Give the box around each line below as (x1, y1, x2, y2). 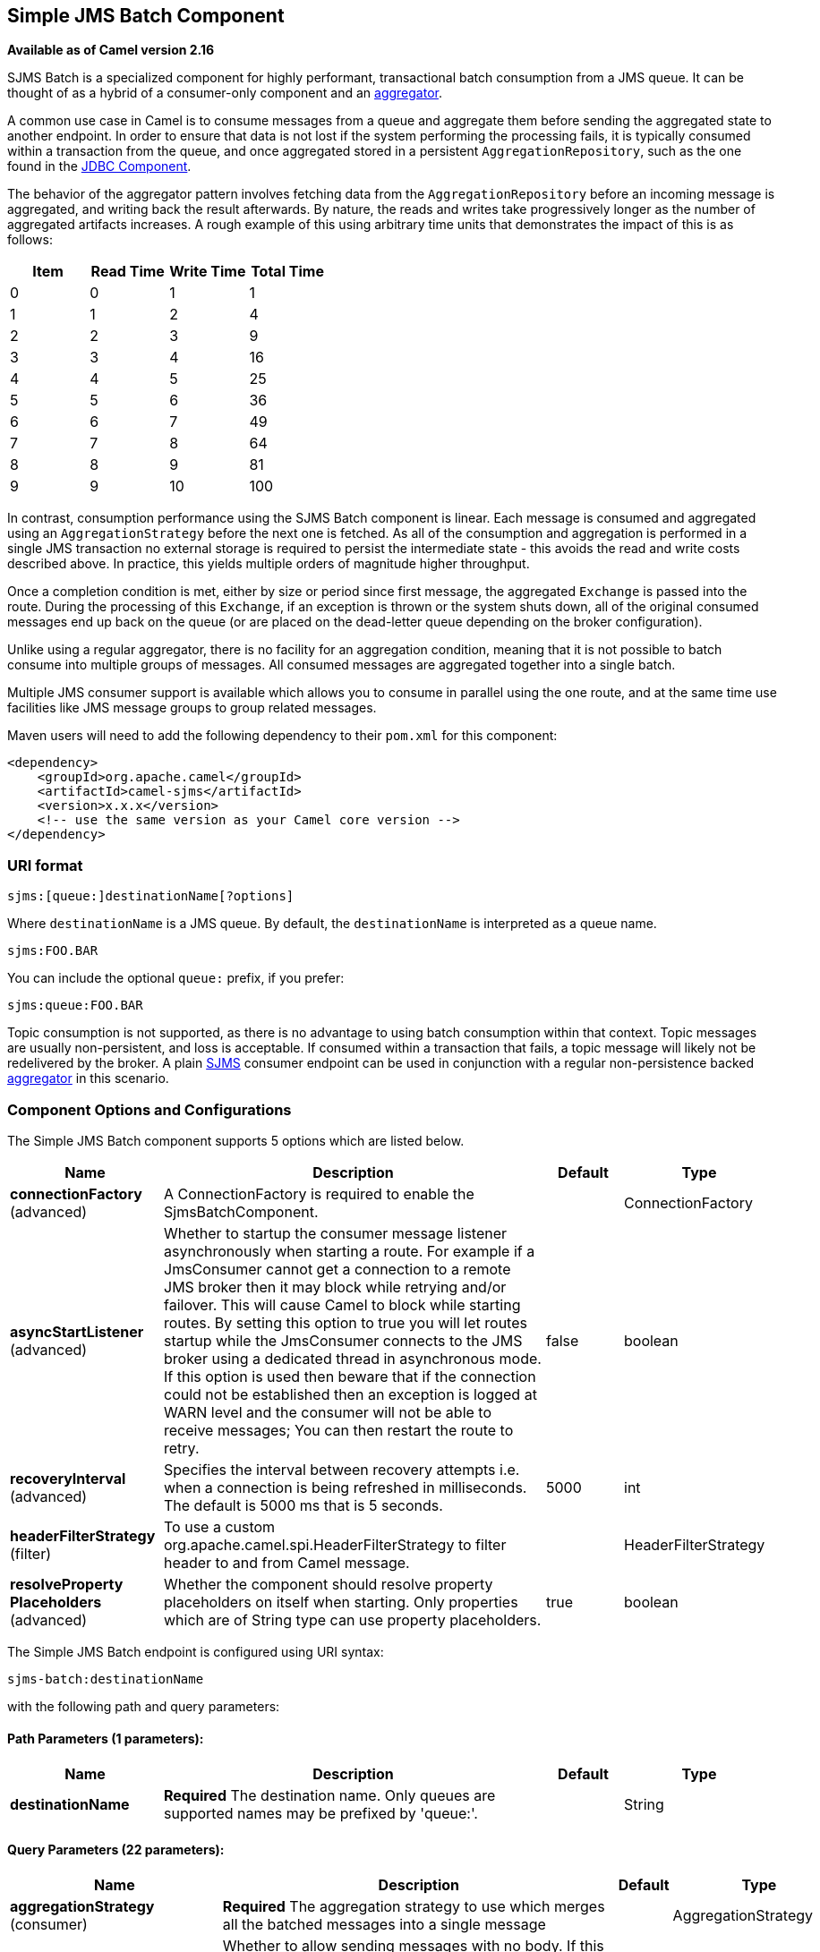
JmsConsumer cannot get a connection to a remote (164, 1259, 511, 1278)
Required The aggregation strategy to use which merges (222, 1897, 605, 1916)
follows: (7, 232, 53, 248)
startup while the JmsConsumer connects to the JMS (164, 1331, 523, 1350)
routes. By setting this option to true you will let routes (164, 1313, 527, 1332)
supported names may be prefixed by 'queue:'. (164, 1804, 478, 1823)
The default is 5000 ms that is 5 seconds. (164, 1496, 443, 1514)
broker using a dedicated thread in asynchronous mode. (164, 1349, 542, 1368)
